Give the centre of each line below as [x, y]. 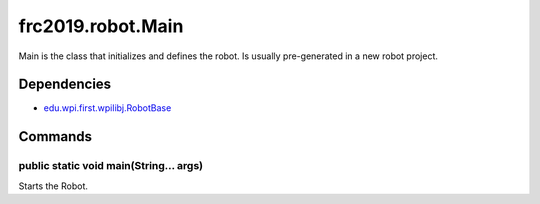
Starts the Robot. [53, 186]
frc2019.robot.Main [101, 26]
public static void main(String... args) [111, 166]
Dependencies [65, 84]
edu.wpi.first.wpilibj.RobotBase [107, 108]
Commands [55, 136]
